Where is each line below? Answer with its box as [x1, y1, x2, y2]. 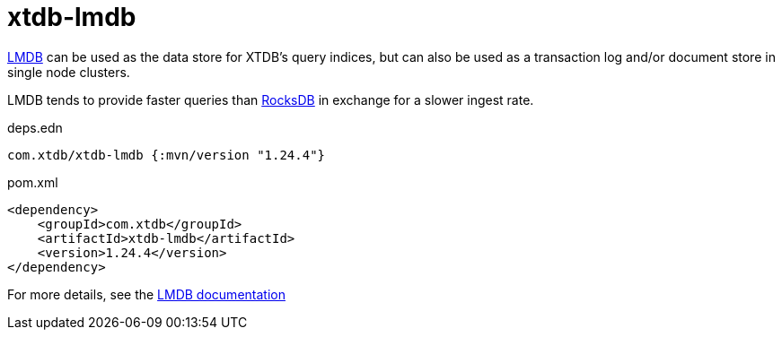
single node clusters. [7, 64, 130, 80]
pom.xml [7, 174, 58, 190]
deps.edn [7, 119, 63, 135]
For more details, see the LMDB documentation [7, 286, 286, 302]
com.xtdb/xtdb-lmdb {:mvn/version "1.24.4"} [7, 147, 326, 162]
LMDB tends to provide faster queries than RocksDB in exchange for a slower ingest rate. [7, 91, 534, 108]
